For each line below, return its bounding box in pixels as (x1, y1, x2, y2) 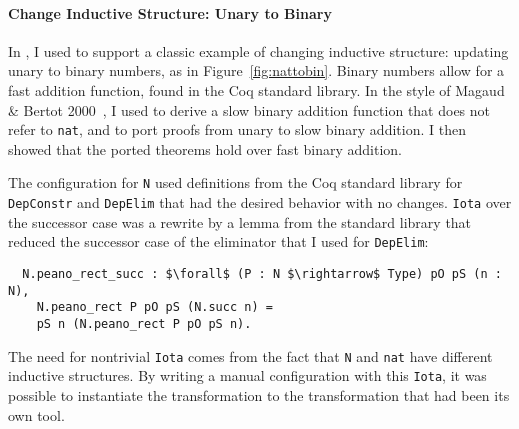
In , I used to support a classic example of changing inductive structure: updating (8, 40, 509, 61)
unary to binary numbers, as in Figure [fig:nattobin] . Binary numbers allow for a (8, 60, 505, 81)
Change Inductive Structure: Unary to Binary (8, 2, 332, 23)
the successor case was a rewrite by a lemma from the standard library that (8, 211, 472, 232)
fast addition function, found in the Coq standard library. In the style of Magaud (8, 79, 505, 100)
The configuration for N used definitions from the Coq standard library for (8, 172, 463, 193)
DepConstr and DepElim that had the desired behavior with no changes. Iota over (8, 192, 512, 213)
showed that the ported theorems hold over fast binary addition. (8, 138, 402, 159)
